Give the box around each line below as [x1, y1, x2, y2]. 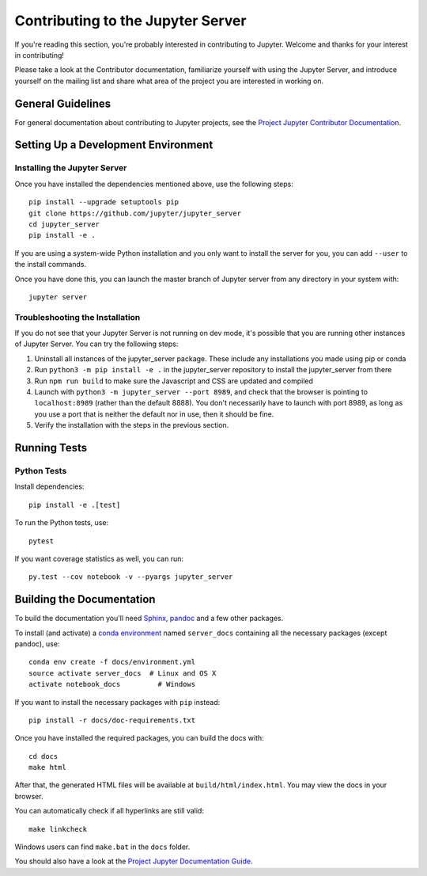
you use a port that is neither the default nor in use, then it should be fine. [34, 409, 274, 419]
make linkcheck [28, 825, 88, 833]
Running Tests [14, 440, 87, 455]
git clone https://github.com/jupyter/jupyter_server [28, 208, 241, 218]
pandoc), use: [14, 638, 60, 649]
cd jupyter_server [28, 219, 100, 229]
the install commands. [14, 260, 87, 269]
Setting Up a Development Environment [14, 139, 213, 152]
